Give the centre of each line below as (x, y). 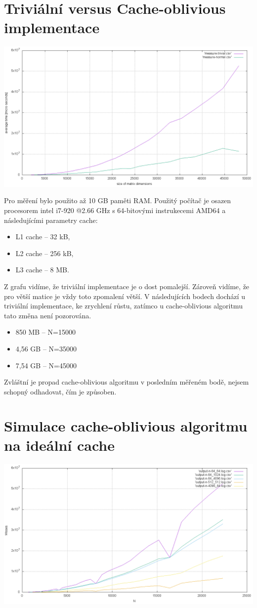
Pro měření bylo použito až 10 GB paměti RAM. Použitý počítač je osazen (118, 200)
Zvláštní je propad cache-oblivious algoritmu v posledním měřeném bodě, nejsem (127, 382)
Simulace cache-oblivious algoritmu (126, 425)
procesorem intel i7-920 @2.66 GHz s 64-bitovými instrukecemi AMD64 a (115, 210)
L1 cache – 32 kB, (43, 237)
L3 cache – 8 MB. (42, 270)
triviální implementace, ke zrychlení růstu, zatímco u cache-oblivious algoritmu (123, 306)
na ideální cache (60, 445)
